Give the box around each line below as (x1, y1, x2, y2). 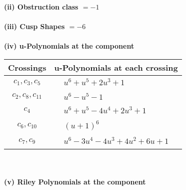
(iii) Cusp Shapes (4, 21, 65, 32)
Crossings (8, 61, 46, 73)
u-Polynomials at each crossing (54, 61, 178, 73)
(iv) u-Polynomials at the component (4, 41, 134, 51)
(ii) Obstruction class (4, 2, 78, 12)
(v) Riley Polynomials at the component (4, 176, 146, 186)
